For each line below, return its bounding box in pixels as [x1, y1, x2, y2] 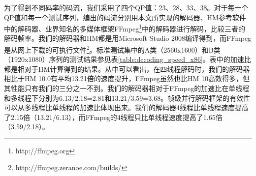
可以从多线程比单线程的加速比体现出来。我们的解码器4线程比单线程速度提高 [4, 102, 249, 113]
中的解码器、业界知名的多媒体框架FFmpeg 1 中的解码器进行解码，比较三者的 [4, 22, 246, 33]
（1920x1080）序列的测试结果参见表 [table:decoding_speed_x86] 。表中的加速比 [4, 54, 251, 64]
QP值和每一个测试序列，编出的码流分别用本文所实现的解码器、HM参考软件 [4, 12, 246, 22]
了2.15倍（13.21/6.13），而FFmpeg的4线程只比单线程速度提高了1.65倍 [4, 112, 223, 122]
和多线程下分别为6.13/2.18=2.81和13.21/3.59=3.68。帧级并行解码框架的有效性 [4, 92, 251, 103]
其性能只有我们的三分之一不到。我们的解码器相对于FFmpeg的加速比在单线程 [4, 83, 250, 93]
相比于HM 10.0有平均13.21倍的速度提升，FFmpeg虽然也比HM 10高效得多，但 [4, 73, 250, 84]
